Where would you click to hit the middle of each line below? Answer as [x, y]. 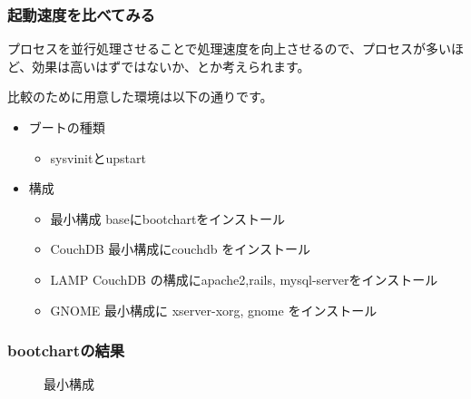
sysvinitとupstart [98, 157]
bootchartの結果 [66, 350]
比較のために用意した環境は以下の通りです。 [140, 97]
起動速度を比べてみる [81, 14]
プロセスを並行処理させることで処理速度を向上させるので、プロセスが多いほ [236, 49]
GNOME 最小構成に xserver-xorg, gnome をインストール [214, 310]
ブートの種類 [67, 127]
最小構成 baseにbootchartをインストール [168, 218]
